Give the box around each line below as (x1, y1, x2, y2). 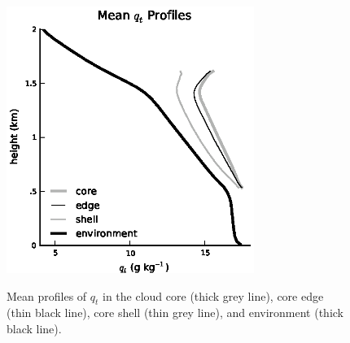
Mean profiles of (7, 287, 87, 304)
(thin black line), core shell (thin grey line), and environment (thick (7, 304, 344, 321)
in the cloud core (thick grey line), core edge (103, 287, 324, 304)
